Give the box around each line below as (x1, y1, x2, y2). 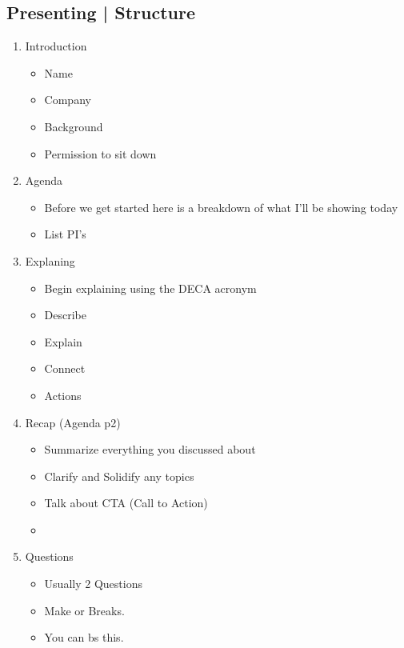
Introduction (25, 38, 87, 54)
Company (44, 91, 91, 108)
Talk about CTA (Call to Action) (44, 494, 208, 511)
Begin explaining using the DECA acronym (44, 279, 257, 296)
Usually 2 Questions (44, 575, 142, 592)
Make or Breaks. (44, 602, 125, 618)
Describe (44, 306, 87, 323)
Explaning (25, 252, 75, 269)
